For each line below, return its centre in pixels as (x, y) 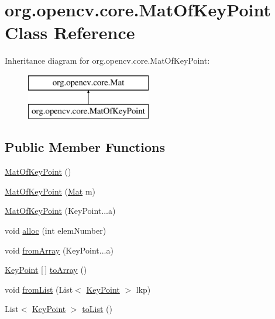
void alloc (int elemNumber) (56, 230)
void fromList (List (39, 289)
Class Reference (70, 32)
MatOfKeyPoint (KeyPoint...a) (60, 211)
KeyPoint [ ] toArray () (46, 270)
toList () (97, 309)
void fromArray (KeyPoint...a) (59, 250)
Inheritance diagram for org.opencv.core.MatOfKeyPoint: (107, 60)
